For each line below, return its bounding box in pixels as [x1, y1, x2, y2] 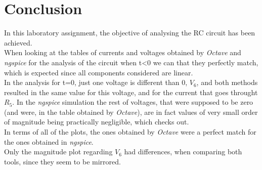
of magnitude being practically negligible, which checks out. [4, 116, 189, 127]
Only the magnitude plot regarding [4, 146, 113, 157]
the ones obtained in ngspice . [4, 136, 94, 147]
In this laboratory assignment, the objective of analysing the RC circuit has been [4, 27, 255, 38]
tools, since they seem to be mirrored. [4, 156, 121, 166]
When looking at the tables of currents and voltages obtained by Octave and [4, 47, 241, 58]
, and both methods [196, 77, 258, 88]
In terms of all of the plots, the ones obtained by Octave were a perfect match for [4, 126, 256, 137]
